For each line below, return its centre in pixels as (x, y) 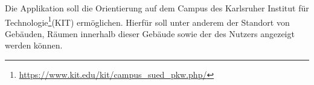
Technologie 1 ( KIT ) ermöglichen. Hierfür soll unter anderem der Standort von (147, 21)
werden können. (34, 45)
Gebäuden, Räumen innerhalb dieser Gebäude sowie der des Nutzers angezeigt (150, 33)
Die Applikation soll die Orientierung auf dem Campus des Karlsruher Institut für (157, 8)
